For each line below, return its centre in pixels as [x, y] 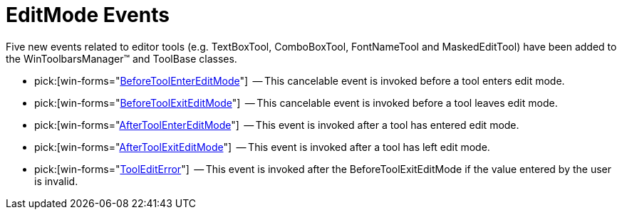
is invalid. [56, 181]
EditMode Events [88, 15]
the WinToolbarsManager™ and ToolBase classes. [121, 58]
